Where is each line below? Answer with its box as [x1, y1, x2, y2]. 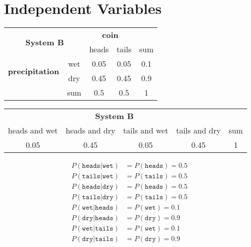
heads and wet [8, 124, 58, 136]
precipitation [8, 65, 59, 77]
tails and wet [123, 124, 168, 136]
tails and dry [176, 124, 221, 136]
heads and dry [66, 124, 116, 136]
